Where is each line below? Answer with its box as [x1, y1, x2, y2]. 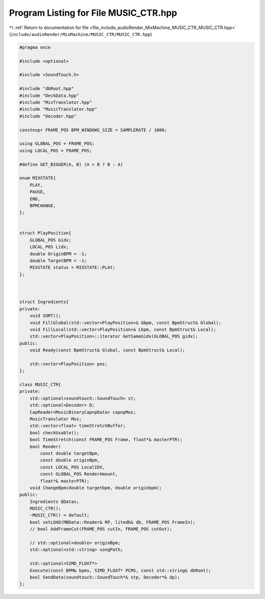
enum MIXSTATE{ [19, 175, 56, 181]
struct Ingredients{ [19, 299, 69, 305]
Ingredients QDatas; [29, 499, 79, 504]
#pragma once [19, 44, 51, 50]
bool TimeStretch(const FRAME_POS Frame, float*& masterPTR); [29, 437, 183, 443]
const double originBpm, [40, 457, 100, 463]
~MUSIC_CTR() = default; [29, 512, 90, 518]
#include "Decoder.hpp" [19, 113, 77, 119]
